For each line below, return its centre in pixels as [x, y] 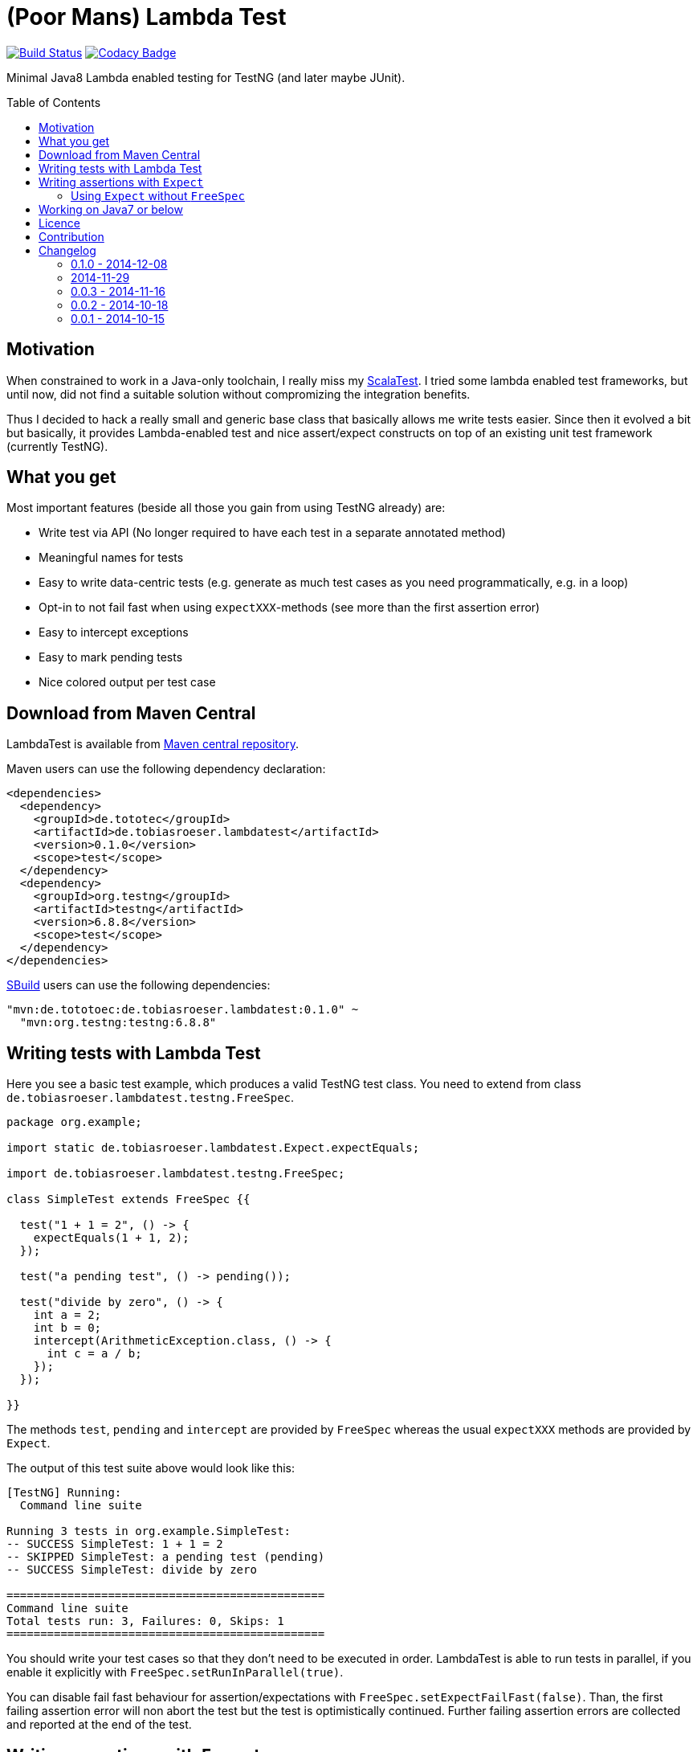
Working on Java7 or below [111, 209]
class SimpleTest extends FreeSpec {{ [128, 1199]
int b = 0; [67, 1328]
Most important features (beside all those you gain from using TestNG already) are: [226, 508]
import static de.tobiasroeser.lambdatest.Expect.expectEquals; [213, 1148]
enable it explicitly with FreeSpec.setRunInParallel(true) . [175, 1672]
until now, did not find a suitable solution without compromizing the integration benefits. [238, 394]
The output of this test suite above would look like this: [151, 1468]
